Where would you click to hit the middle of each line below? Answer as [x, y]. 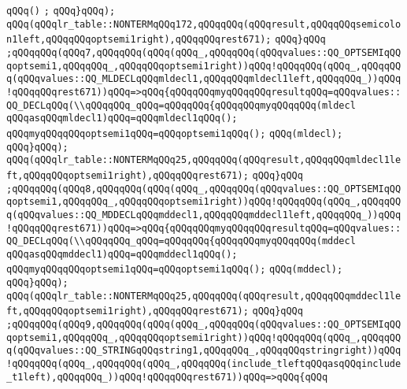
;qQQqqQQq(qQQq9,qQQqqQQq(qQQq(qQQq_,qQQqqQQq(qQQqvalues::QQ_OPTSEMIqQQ [204, 325]
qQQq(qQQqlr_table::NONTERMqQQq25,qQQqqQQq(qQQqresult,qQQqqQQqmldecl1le [204, 160]
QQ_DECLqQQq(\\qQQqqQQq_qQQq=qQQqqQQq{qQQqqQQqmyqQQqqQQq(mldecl [181, 105]
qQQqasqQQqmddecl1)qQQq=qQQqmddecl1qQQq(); [122, 254]
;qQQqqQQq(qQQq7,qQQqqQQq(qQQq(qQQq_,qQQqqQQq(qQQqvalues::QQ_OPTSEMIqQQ [204, 52]
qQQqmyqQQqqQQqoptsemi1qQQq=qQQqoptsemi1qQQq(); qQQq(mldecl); [175, 133]
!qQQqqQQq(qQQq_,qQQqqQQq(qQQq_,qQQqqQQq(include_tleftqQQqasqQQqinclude [204, 364]
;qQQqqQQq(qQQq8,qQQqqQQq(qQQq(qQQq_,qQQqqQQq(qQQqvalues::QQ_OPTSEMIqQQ [204, 189]
